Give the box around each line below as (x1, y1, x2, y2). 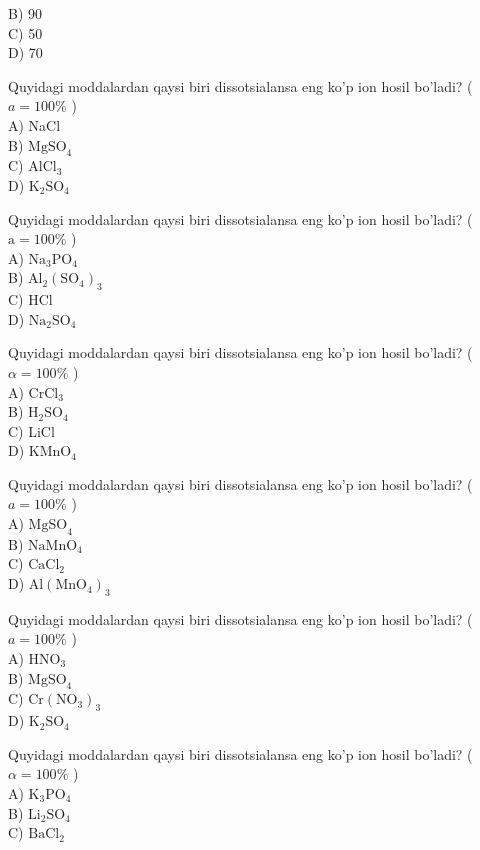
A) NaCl (8, 114, 61, 135)
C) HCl (8, 289, 53, 310)
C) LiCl (8, 420, 55, 441)
